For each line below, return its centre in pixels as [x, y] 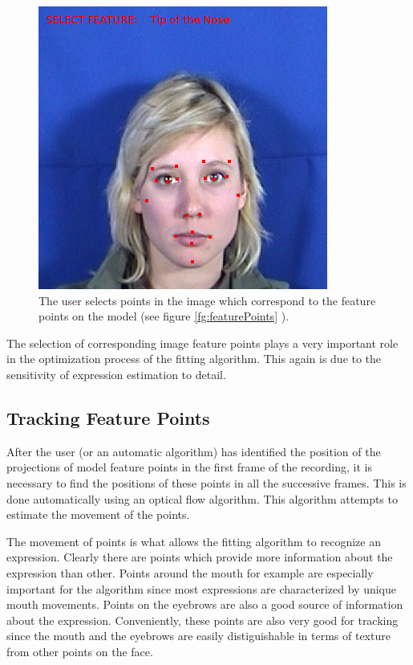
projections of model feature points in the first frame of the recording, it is [189, 467]
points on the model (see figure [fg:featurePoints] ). [164, 316]
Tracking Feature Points [108, 417]
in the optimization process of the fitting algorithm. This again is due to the [194, 359]
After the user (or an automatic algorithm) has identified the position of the [194, 451]
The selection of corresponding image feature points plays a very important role [202, 343]
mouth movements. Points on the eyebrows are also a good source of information [205, 604]
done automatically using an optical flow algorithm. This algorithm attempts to [202, 498]
